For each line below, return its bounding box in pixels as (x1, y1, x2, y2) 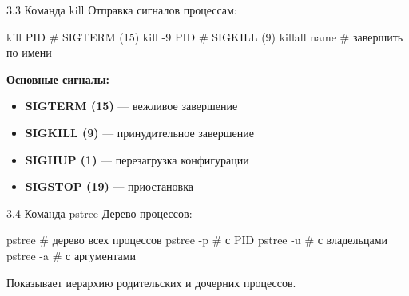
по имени (6, 44, 52, 61)
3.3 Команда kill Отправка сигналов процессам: (6, 2, 237, 18)
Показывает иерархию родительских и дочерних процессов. (6, 274, 296, 290)
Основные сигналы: (6, 70, 110, 87)
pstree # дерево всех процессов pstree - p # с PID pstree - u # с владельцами (6, 231, 387, 248)
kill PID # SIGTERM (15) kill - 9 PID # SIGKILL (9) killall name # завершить (6, 28, 403, 45)
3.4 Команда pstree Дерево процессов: (6, 204, 193, 221)
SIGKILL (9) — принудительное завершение (25, 124, 254, 140)
